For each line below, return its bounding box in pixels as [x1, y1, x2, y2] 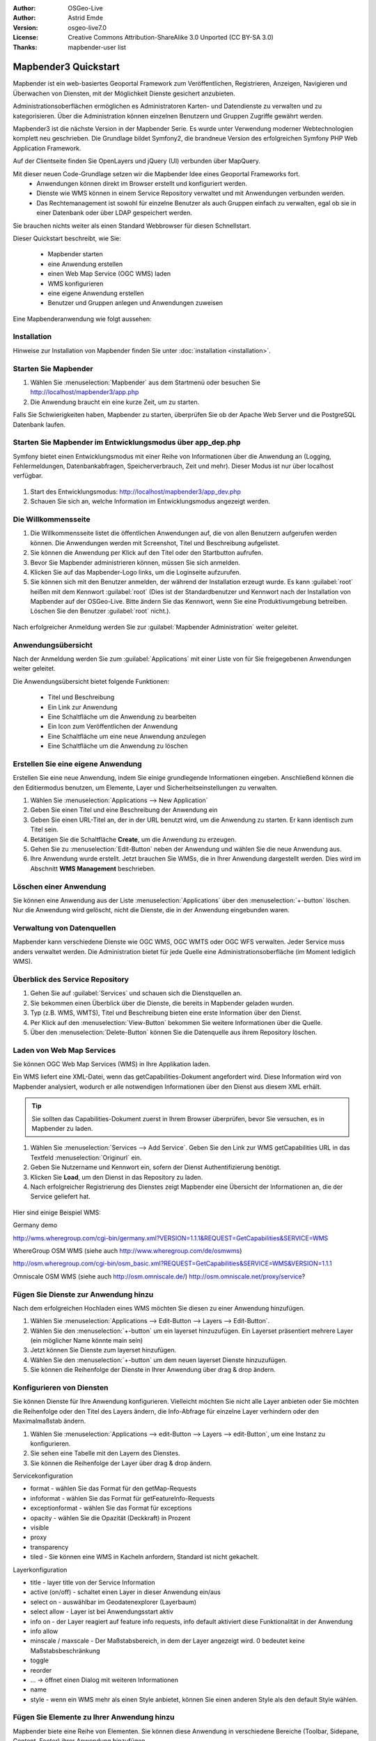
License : [13, 33, 38, 42]
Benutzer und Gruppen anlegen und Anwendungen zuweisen [47, 299, 223, 307]
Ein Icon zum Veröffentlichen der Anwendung [47, 722, 178, 731]
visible [30, 1524, 49, 1532]
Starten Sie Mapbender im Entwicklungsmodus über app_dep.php [13, 437, 241, 447]
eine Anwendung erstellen [47, 260, 123, 268]
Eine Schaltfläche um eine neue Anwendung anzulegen [47, 732, 207, 740]
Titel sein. [30, 825, 58, 834]
